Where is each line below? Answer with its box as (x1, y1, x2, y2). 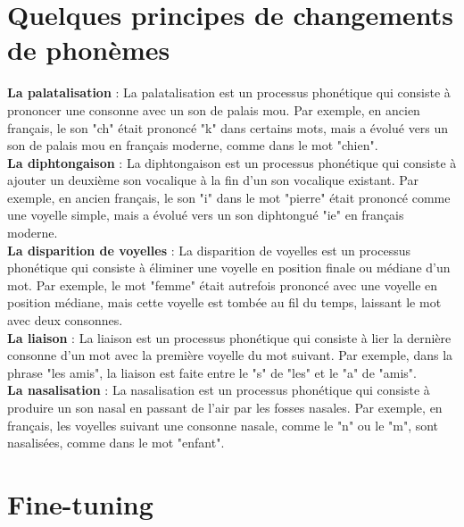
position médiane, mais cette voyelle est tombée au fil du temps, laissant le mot (7, 293, 442, 312)
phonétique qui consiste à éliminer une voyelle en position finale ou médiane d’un (7, 258, 451, 277)
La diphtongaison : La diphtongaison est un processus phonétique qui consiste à (7, 153, 457, 171)
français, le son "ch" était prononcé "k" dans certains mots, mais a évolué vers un (7, 118, 449, 137)
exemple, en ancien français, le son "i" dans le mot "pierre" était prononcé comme (7, 188, 451, 206)
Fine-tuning (7, 485, 153, 522)
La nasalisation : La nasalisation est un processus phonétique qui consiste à (7, 381, 430, 399)
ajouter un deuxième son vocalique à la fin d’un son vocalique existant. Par (7, 171, 418, 189)
